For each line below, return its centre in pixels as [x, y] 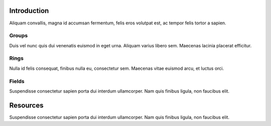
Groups [19, 36]
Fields [17, 81]
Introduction [29, 11]
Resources [26, 105]
